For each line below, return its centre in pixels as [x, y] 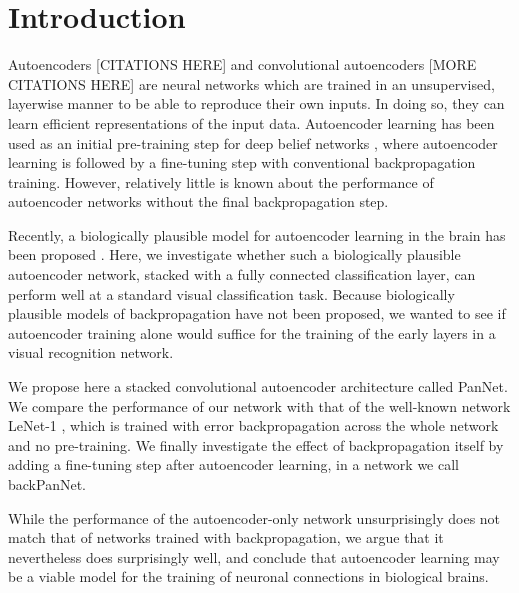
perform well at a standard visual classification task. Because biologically [231, 293]
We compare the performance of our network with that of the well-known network [259, 405]
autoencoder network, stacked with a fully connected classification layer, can [242, 274]
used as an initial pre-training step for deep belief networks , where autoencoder [253, 142]
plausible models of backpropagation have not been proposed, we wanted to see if [257, 313]
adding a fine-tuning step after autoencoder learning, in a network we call [233, 464]
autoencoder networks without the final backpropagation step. [198, 201]
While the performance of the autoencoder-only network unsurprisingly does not [254, 517]
